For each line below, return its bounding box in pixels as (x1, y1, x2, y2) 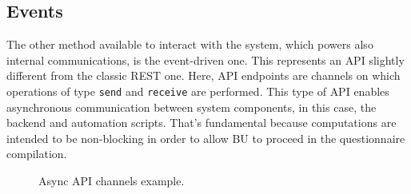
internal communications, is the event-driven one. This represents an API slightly (6, 51, 405, 68)
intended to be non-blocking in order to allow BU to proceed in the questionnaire (6, 129, 405, 146)
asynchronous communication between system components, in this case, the (6, 98, 377, 115)
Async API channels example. (38, 172, 185, 189)
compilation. (6, 145, 67, 162)
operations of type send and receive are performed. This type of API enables (6, 82, 389, 99)
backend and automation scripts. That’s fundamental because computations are (6, 114, 397, 131)
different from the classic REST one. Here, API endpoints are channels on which (6, 67, 401, 84)
